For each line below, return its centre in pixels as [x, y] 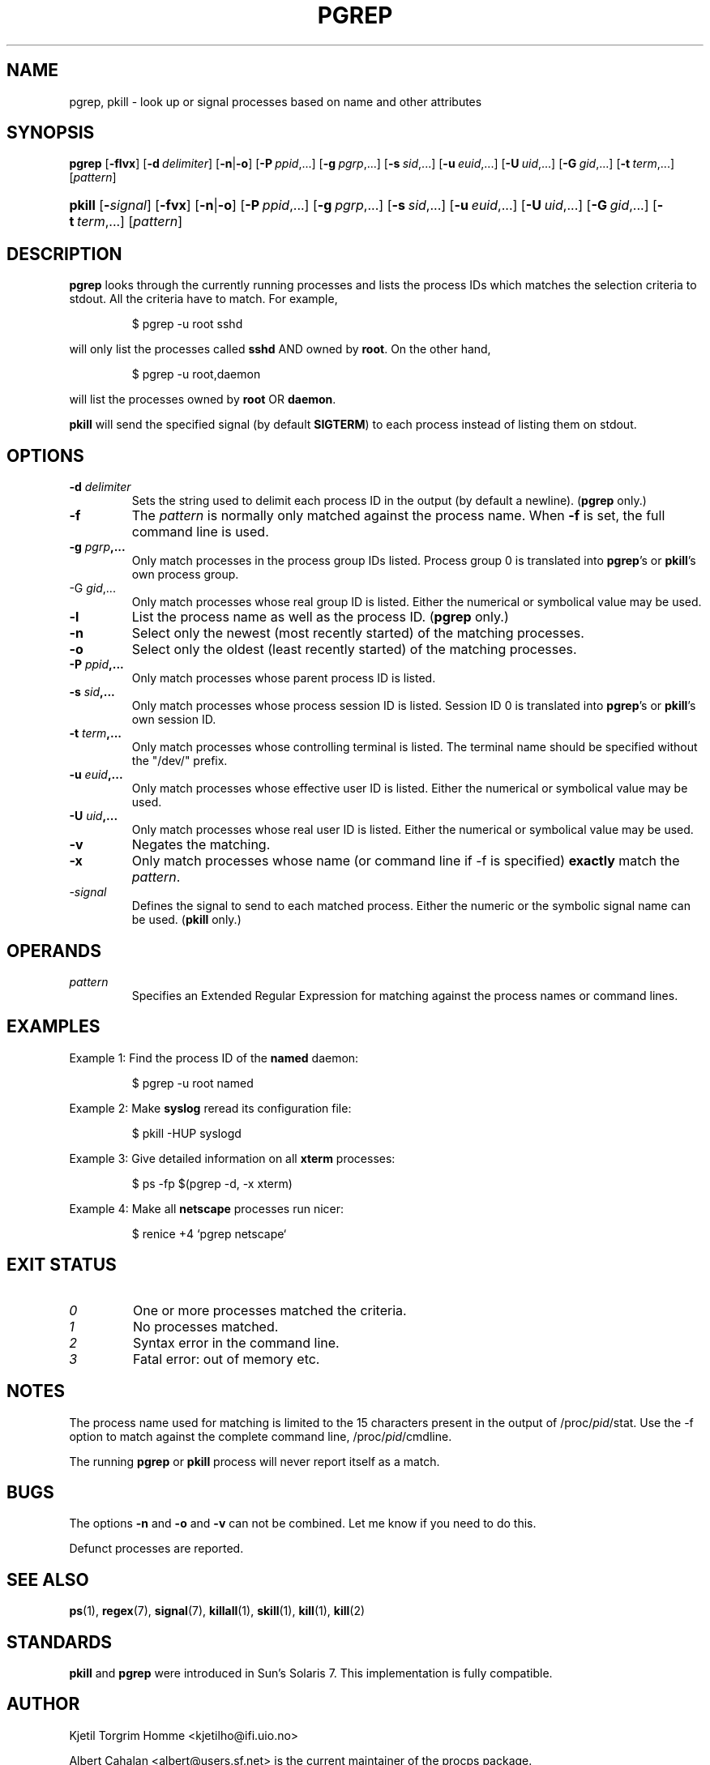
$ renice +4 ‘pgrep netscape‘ [209, 1233]
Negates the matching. [201, 845]
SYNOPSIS [51, 133]
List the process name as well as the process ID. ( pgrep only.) [320, 617]
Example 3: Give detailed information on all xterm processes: [232, 1158]
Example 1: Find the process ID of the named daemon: [214, 1058]
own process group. [185, 575]
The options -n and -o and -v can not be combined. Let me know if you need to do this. [303, 1524]
